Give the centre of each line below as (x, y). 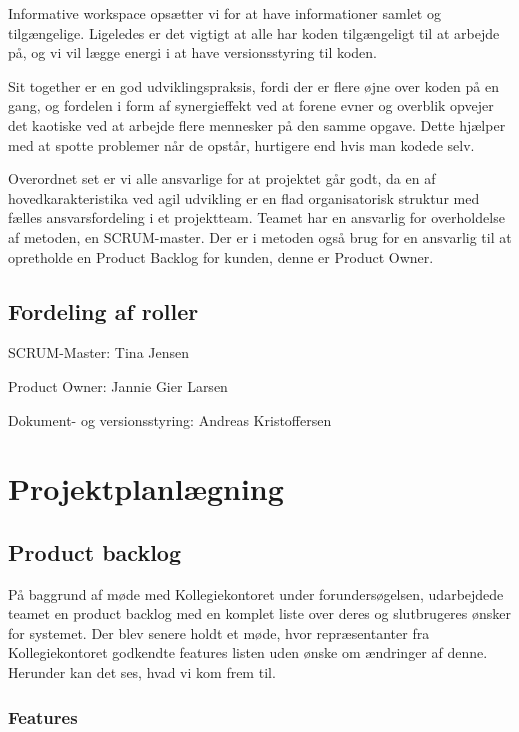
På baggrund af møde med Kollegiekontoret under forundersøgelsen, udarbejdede (256, 593)
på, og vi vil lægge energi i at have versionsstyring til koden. (193, 52)
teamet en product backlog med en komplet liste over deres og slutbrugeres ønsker (260, 613)
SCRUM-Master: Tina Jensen (99, 352)
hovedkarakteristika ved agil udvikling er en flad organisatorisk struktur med (244, 197)
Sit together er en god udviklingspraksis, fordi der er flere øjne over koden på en (253, 85)
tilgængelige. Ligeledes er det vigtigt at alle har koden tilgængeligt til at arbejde (254, 32)
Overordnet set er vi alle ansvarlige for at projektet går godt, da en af (222, 178)
